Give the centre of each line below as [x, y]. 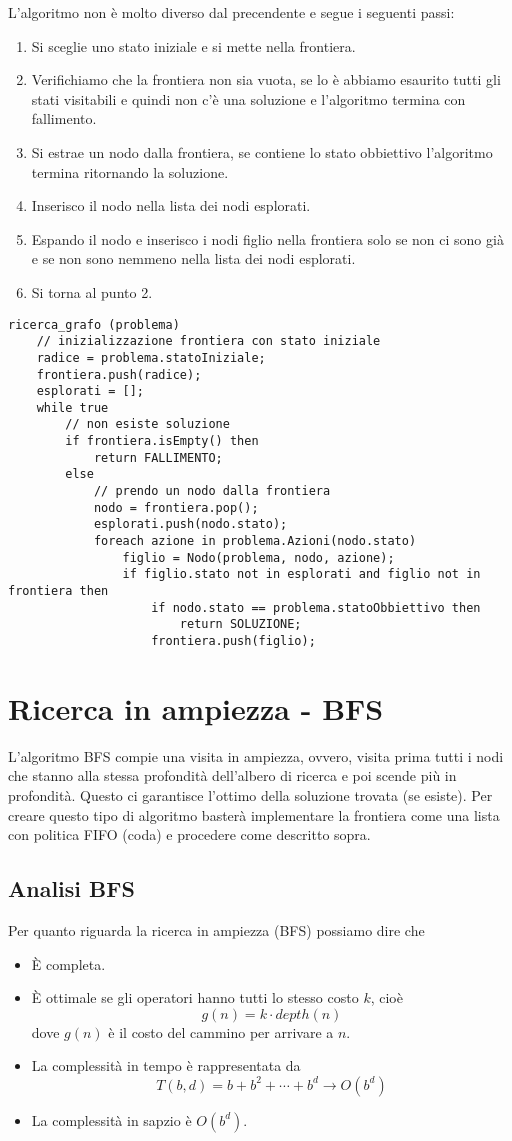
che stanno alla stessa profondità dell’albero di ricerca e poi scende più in [232, 775]
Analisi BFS [71, 888]
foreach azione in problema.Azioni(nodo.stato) [255, 541]
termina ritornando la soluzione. [130, 171]
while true [72, 407]
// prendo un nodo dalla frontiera [212, 491]
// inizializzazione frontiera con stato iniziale [208, 341]
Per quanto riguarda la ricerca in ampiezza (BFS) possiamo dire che [216, 929]
